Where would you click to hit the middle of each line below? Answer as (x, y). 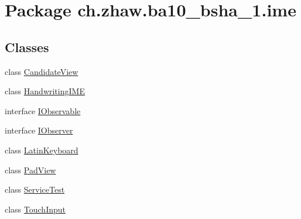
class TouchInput (35, 209)
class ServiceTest (35, 189)
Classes (27, 47)
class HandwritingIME (45, 91)
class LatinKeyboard (42, 150)
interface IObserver (39, 130)
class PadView (30, 170)
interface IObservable (43, 110)
